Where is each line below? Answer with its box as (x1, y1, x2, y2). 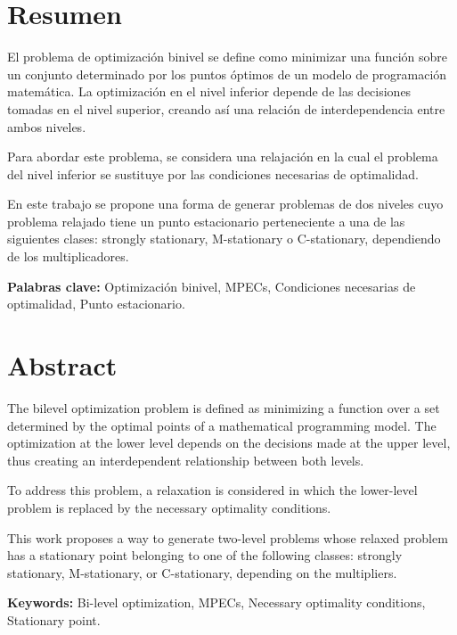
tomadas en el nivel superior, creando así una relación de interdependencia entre (7, 99, 445, 118)
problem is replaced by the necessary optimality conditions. (7, 498, 331, 516)
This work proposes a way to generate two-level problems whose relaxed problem (7, 528, 448, 547)
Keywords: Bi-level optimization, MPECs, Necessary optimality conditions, (7, 593, 426, 612)
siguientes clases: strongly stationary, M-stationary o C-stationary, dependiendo (7, 229, 441, 248)
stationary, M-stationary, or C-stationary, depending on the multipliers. (7, 563, 397, 581)
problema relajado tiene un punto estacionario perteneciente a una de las (7, 211, 405, 230)
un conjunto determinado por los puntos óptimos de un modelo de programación (7, 64, 447, 83)
